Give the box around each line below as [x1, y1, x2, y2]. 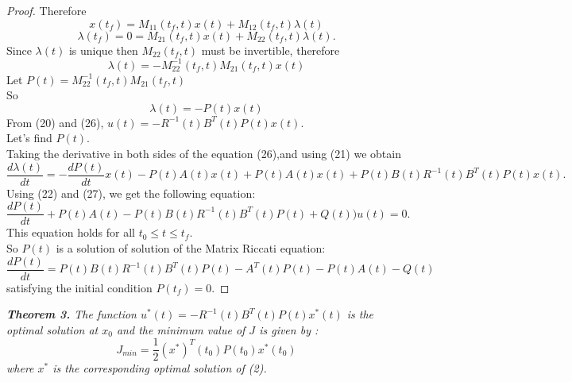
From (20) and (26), [6, 114, 104, 130]
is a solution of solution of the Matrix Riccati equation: [56, 239, 326, 256]
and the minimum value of [116, 321, 245, 338]
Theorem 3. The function [6, 306, 137, 322]
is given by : [259, 321, 319, 338]
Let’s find [6, 129, 52, 146]
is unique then [68, 41, 138, 58]
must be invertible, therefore [201, 41, 340, 58]
